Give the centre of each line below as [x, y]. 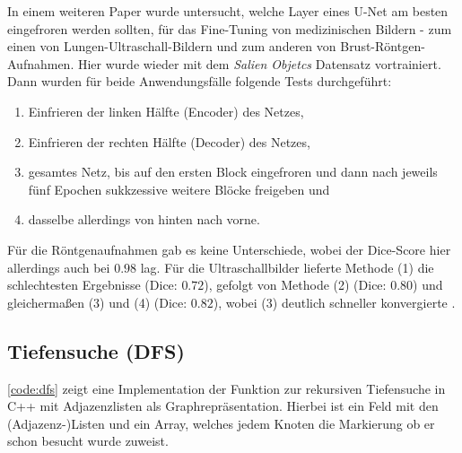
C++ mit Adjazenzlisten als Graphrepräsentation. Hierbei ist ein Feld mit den [223, 406]
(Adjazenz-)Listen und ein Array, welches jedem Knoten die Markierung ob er [221, 423]
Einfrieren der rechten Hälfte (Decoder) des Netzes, [169, 141]
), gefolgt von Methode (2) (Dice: [295, 285]
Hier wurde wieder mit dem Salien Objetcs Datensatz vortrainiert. [259, 63]
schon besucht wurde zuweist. [88, 441]
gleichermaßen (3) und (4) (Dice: [97, 302]
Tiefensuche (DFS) [96, 350]
